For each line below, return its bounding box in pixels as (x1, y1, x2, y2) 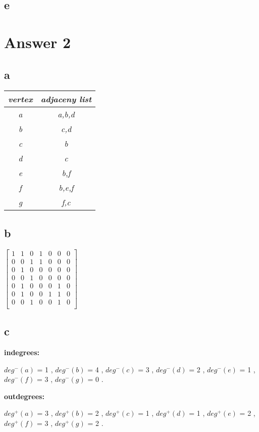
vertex (8, 93, 33, 105)
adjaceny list (40, 93, 92, 105)
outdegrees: (4, 391, 44, 401)
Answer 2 (4, 31, 71, 52)
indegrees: (4, 347, 39, 358)
